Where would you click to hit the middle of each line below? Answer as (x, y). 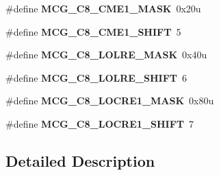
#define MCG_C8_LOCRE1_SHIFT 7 (100, 123)
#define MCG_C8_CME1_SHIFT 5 (93, 31)
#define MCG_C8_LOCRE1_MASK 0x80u (110, 101)
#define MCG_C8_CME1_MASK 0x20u (103, 8)
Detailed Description (80, 160)
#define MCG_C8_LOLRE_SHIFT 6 (96, 77)
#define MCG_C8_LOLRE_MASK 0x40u (106, 55)
